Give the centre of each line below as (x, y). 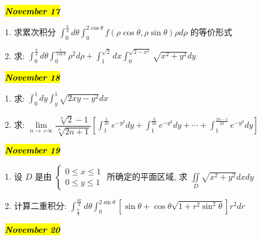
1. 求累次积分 (30, 31)
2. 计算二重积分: (36, 206)
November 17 (33, 11)
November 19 (33, 150)
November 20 (33, 230)
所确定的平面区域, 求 (147, 176)
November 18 (33, 77)
